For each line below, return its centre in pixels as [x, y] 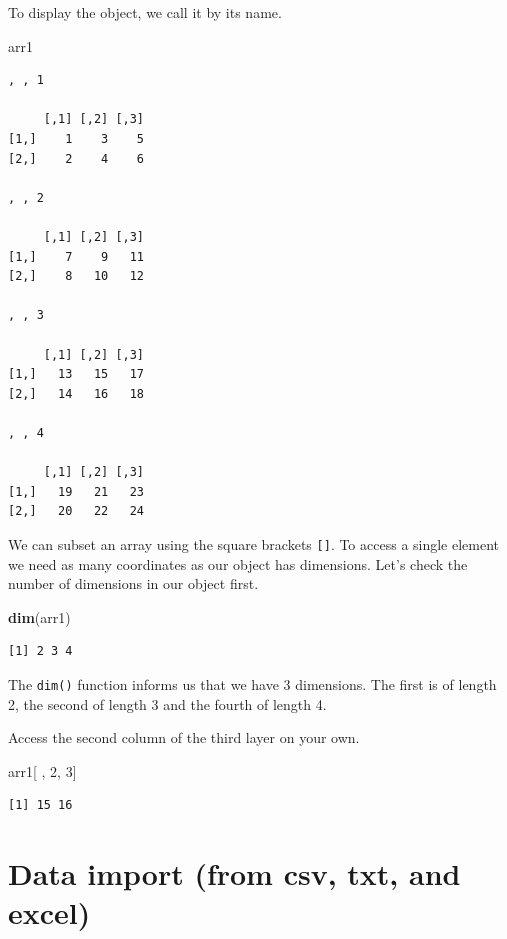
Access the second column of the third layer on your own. [184, 737]
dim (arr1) [39, 616]
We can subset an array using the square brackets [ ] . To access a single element [254, 543]
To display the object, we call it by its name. [145, 12]
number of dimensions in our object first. [133, 583]
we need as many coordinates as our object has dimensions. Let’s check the [238, 563]
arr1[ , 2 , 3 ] [42, 770]
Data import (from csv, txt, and [234, 873]
